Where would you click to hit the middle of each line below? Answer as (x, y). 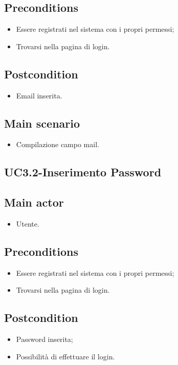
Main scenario (42, 123)
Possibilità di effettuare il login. (65, 356)
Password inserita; (44, 339)
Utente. (28, 223)
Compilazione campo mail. (58, 144)
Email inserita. (39, 95)
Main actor (34, 202)
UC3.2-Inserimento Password (83, 172)
